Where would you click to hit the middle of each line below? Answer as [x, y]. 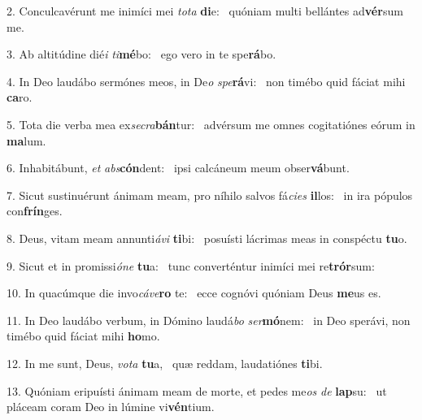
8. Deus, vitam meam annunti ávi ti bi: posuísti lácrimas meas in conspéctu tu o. [207, 238]
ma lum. [26, 140]
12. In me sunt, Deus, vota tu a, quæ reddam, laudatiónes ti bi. [165, 363]
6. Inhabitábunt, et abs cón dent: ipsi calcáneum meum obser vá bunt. [178, 168]
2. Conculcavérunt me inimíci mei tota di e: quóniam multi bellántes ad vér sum [205, 11]
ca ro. [20, 97]
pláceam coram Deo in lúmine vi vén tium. [111, 407]
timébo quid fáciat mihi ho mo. [83, 336]
